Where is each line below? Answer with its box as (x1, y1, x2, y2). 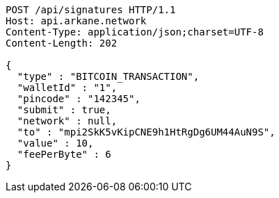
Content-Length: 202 (6, 38, 118, 49)
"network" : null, (17, 115, 118, 126)
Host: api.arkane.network (6, 15, 147, 26)
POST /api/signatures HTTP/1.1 (6, 4, 176, 15)
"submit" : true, (17, 104, 111, 115)
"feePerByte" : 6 (17, 149, 111, 160)
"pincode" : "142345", (17, 93, 141, 104)
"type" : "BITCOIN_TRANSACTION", (17, 71, 200, 82)
